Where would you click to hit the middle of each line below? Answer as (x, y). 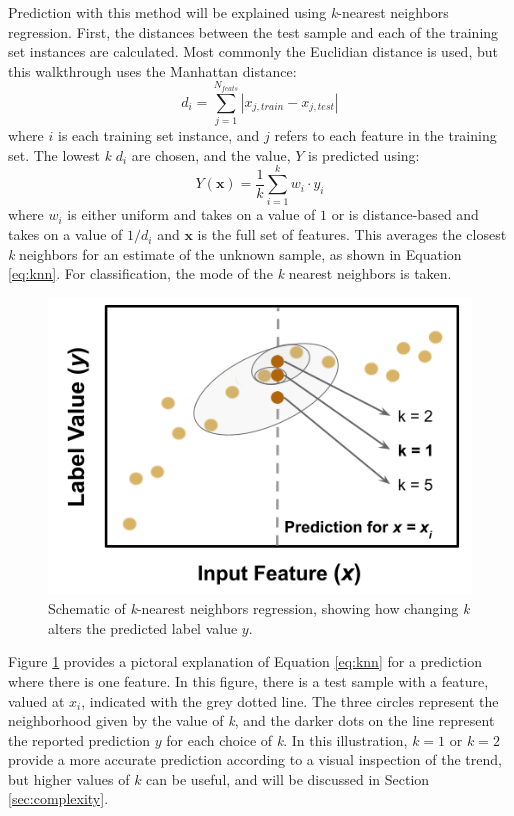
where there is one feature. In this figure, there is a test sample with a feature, (248, 680)
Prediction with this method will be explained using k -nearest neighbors (228, 12)
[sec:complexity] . (58, 798)
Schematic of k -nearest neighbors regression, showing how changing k (259, 608)
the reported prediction (79, 739)
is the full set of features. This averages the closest (352, 234)
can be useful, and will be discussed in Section (288, 778)
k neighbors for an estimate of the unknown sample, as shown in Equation (235, 253)
